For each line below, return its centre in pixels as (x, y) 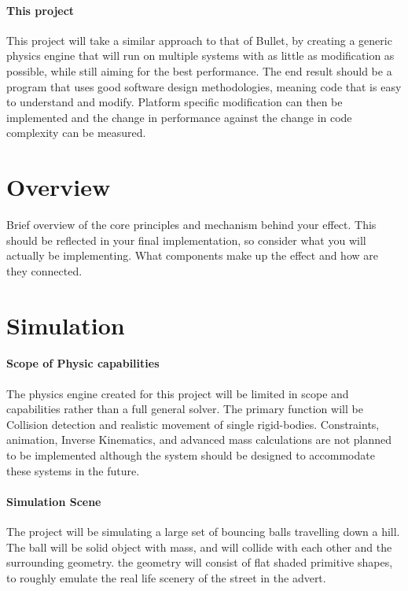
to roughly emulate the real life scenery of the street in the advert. (166, 577)
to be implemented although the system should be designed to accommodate (191, 455)
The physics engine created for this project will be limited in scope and (178, 393)
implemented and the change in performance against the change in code (179, 117)
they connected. (44, 270)
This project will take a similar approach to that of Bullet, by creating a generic (199, 40)
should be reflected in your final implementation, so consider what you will (186, 240)
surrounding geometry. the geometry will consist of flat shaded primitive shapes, (200, 562)
